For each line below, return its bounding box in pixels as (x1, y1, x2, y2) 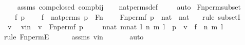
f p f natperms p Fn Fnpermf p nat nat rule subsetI (14, 11, 240, 22)
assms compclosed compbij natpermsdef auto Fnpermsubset (17, 2, 241, 12)
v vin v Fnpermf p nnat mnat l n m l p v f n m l (7, 21, 223, 32)
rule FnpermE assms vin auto (4, 31, 144, 41)
